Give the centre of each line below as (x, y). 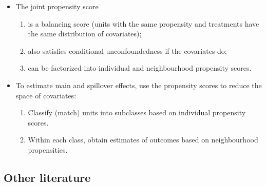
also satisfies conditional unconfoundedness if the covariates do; (127, 50)
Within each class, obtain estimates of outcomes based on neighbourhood (143, 140)
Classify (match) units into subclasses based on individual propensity (137, 112)
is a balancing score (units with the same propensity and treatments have (144, 23)
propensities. (48, 149)
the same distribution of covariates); (85, 34)
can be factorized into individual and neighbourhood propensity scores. (140, 68)
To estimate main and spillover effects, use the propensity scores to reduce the (139, 85)
